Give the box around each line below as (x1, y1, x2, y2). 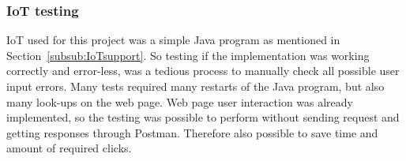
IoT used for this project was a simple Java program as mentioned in (6, 32, 340, 48)
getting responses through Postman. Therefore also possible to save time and (6, 124, 378, 140)
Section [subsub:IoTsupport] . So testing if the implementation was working (6, 47, 370, 63)
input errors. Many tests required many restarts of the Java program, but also (6, 78, 385, 94)
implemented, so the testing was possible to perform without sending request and (6, 109, 400, 125)
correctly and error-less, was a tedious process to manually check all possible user (6, 62, 400, 79)
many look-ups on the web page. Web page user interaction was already (6, 93, 353, 110)
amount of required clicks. (6, 140, 132, 156)
